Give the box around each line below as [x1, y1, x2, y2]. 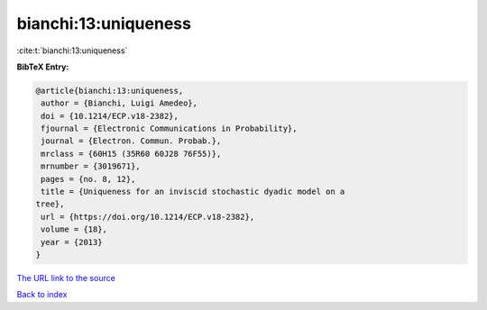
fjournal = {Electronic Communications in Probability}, [41, 123, 298, 134]
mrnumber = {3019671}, [41, 161, 142, 171]
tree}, [35, 199, 65, 209]
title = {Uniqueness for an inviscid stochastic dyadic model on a [41, 187, 345, 197]
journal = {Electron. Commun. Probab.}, [41, 136, 222, 146]
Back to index [16, 289, 68, 300]
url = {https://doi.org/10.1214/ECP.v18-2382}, [41, 212, 255, 222]
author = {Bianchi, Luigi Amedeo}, [41, 98, 198, 108]
